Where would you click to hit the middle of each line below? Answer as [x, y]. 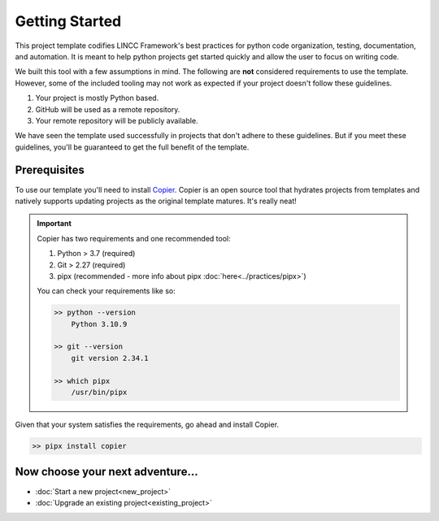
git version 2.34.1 [110, 358]
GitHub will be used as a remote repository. [108, 109]
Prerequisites [50, 170]
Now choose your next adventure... [106, 472]
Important [54, 224]
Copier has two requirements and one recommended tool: [134, 238]
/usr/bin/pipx [99, 393]
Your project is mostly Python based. [97, 98]
